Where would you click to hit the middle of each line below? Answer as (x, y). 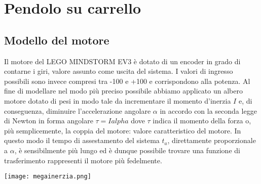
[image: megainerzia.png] (48, 177)
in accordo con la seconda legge (208, 110)
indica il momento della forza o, (202, 121)
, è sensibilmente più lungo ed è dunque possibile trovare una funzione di (127, 150)
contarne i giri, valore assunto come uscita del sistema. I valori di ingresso (119, 71)
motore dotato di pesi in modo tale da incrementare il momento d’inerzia (118, 100)
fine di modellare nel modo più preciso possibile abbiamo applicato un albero (123, 91)
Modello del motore (57, 40)
